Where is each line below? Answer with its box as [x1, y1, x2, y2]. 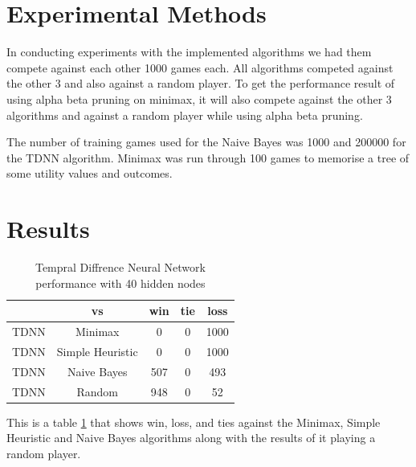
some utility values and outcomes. [6, 165, 173, 182]
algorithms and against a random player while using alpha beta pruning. [6, 106, 363, 123]
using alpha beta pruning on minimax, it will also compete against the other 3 [6, 90, 392, 107]
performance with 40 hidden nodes [35, 274, 206, 291]
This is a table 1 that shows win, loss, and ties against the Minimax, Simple [6, 413, 381, 430]
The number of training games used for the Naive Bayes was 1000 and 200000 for [6, 133, 406, 150]
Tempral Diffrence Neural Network [35, 259, 206, 275]
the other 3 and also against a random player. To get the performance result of [6, 75, 395, 92]
